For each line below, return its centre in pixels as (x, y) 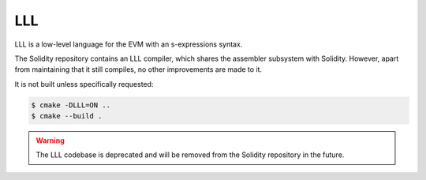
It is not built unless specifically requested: (84, 84)
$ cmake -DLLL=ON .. (71, 105)
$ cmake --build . (67, 116)
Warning (50, 141)
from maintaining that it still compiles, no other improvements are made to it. (138, 69)
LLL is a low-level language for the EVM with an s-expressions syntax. (129, 44)
